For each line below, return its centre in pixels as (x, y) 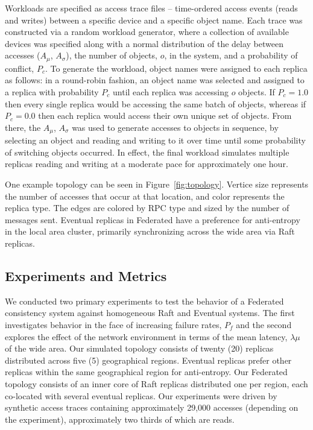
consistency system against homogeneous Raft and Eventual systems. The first (150, 313)
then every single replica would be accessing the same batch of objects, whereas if (156, 103)
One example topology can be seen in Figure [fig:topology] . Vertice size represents (157, 184)
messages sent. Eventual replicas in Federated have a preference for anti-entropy (153, 219)
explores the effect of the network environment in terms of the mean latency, (146, 336)
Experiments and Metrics (86, 275)
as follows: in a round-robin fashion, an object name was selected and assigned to (155, 80)
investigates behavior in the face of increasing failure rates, (113, 324)
